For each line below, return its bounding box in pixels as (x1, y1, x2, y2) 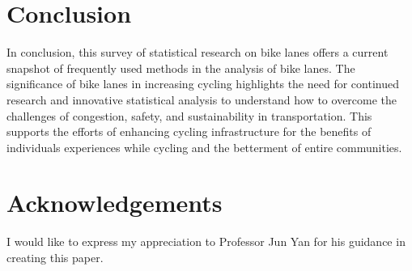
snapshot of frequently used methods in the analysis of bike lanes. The (6, 59, 355, 76)
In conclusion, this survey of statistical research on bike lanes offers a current (6, 44, 389, 61)
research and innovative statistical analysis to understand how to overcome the (6, 91, 397, 108)
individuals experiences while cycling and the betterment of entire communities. (6, 138, 402, 155)
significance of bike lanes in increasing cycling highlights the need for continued (6, 75, 399, 92)
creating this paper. (6, 249, 104, 265)
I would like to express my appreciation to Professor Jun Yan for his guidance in (6, 233, 406, 250)
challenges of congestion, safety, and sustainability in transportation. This (6, 107, 372, 124)
